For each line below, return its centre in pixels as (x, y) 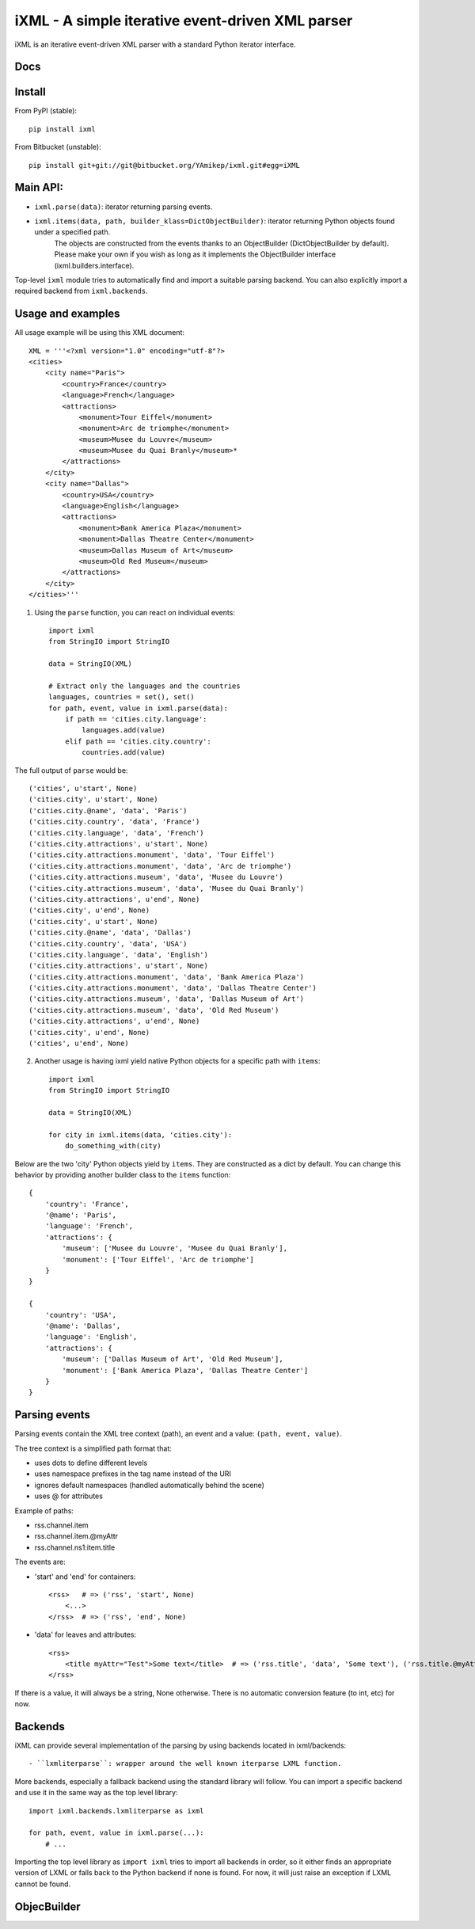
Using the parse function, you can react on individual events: (135, 612)
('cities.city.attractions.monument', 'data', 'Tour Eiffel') (152, 855)
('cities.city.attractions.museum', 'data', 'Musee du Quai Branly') (167, 888)
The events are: (40, 1562)
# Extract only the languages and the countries (144, 686)
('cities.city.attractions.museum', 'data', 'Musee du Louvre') (156, 877)
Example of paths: (44, 1510)
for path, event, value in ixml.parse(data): (139, 708)
